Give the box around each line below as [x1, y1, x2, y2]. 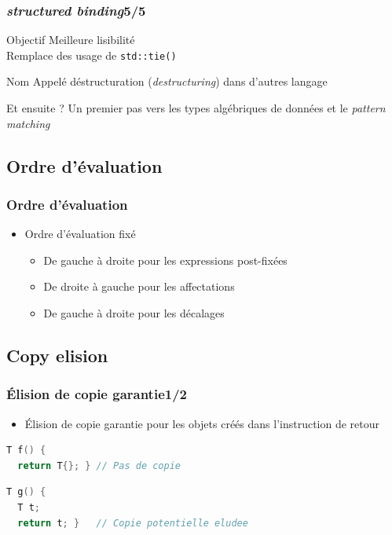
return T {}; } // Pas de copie [17, 460, 181, 471]
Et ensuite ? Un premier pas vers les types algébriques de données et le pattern [6, 100, 386, 116]
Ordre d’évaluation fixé [24, 225, 136, 242]
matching [6, 115, 50, 131]
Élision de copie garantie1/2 [6, 384, 187, 404]
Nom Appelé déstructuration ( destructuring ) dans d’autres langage [6, 73, 328, 90]
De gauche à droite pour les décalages [43, 305, 225, 321]
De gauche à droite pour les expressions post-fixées [43, 251, 288, 268]
